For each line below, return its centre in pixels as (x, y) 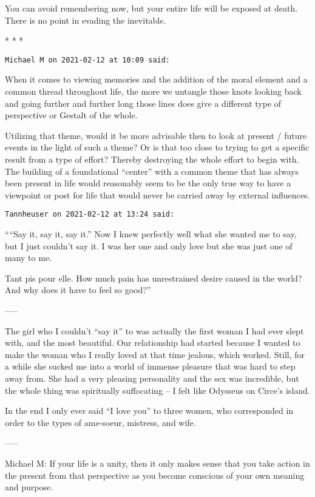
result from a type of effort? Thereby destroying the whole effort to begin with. (152, 159)
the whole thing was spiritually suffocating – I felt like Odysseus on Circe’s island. (157, 390)
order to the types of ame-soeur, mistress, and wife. (100, 422)
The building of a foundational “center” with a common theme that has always (152, 171)
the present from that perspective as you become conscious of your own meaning (155, 475)
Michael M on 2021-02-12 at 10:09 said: (88, 60)
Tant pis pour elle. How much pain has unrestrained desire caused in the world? (154, 278)
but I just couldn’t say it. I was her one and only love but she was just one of (149, 245)
